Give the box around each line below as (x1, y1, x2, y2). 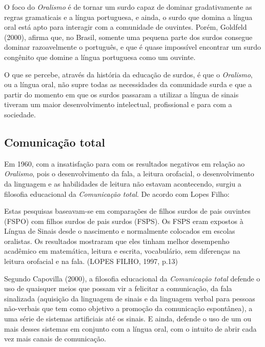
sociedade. (4, 109, 36, 119)
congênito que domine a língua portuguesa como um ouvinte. (4, 51, 196, 62)
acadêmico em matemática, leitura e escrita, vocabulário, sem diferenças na (4, 246, 240, 256)
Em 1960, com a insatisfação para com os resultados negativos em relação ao (4, 158, 245, 169)
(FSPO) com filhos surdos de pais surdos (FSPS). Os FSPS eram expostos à (4, 215, 243, 226)
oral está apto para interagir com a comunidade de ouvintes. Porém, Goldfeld (4, 22, 247, 32)
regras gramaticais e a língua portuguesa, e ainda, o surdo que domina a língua (4, 11, 253, 22)
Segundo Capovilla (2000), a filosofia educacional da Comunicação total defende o (4, 273, 260, 283)
